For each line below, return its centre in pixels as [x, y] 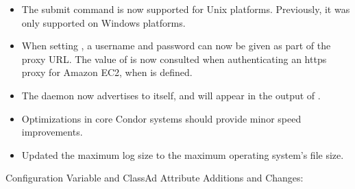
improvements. [52, 132]
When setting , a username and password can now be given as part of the [176, 46]
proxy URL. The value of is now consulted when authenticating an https [174, 59]
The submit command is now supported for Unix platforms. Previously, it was [186, 9]
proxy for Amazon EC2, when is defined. [107, 72]
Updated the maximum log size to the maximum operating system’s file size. [183, 154]
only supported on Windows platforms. [103, 22]
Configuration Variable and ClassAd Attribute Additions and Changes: [155, 178]
